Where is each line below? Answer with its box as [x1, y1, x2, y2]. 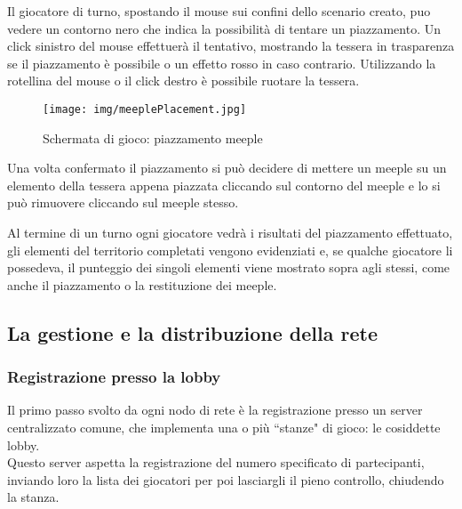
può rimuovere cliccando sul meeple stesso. [7, 193, 239, 212]
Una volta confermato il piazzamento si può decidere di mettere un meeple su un [7, 158, 447, 177]
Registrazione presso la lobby [7, 366, 221, 388]
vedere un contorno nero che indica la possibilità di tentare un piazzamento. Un [7, 19, 441, 37]
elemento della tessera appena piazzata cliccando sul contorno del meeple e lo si [7, 175, 441, 194]
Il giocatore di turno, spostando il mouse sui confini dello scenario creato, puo [7, 2, 431, 20]
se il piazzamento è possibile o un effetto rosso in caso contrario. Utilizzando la [7, 53, 436, 72]
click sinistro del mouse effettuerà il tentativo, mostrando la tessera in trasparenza [7, 36, 455, 55]
